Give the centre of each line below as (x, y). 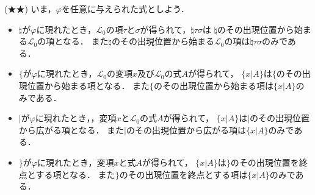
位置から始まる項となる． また (89, 85)
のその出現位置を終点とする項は (183, 174)
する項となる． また (75, 174)
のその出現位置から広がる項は (186, 129)
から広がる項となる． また (71, 129)
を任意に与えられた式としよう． (125, 9)
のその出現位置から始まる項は (214, 85)
